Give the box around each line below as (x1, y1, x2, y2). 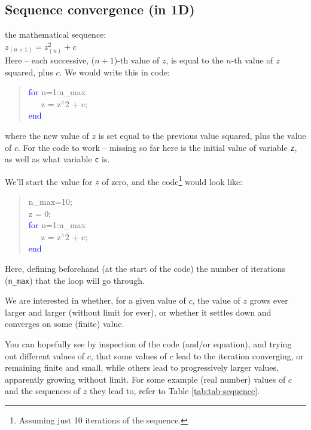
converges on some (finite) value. (5, 317, 124, 330)
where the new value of (5, 129, 89, 141)
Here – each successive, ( (5, 53, 95, 66)
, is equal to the (166, 53, 224, 66)
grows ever (249, 294, 288, 307)
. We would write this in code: (59, 65, 170, 78)
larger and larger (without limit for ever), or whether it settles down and (5, 305, 272, 318)
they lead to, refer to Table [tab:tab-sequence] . (89, 384, 260, 397)
